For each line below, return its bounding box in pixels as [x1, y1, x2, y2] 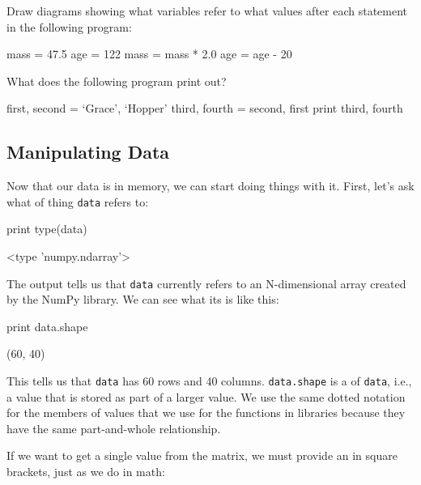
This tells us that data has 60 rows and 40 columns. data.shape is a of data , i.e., [6, 372, 412, 389]
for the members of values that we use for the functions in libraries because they [6, 404, 406, 421]
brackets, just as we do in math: [6, 463, 165, 480]
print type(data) [6, 220, 87, 237]
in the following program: [6, 18, 132, 35]
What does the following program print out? [6, 72, 227, 89]
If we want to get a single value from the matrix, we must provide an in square [6, 447, 398, 464]
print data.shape [6, 317, 88, 334]
